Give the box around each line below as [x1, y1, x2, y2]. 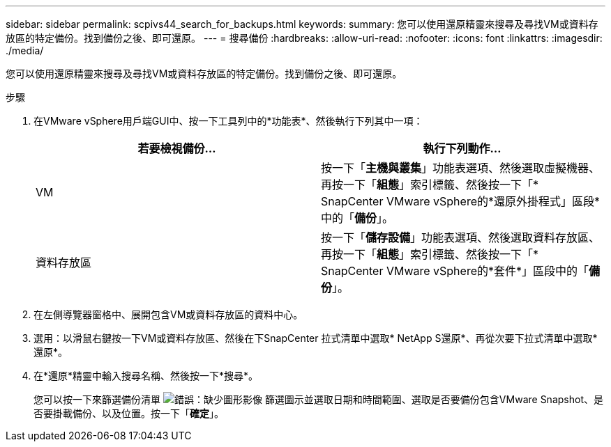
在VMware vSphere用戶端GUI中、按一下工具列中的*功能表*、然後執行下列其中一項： [33, 115, 423, 127]
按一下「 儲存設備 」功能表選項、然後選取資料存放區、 [321, 230, 601, 244]
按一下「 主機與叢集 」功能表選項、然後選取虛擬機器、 [321, 161, 601, 175]
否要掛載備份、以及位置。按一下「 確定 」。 [33, 407, 224, 419]
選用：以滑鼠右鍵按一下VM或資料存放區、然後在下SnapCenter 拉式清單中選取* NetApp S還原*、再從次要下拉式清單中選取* [33, 332, 598, 344]
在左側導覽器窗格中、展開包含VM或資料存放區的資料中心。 [33, 308, 303, 320]
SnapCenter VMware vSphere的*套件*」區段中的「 [321, 264, 589, 278]
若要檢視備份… [137, 141, 216, 155]
